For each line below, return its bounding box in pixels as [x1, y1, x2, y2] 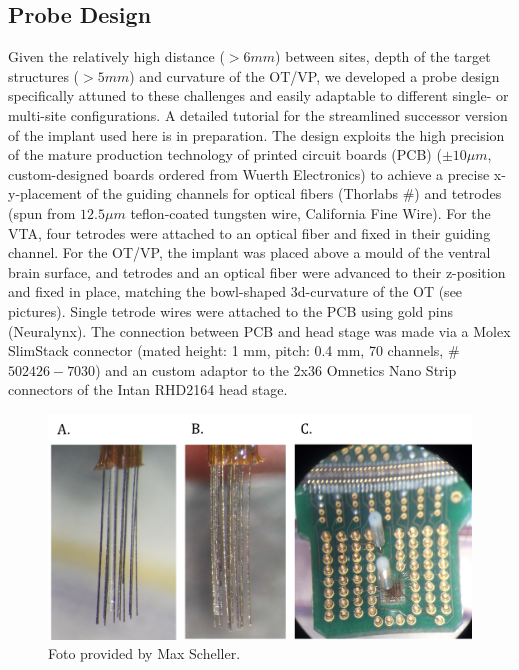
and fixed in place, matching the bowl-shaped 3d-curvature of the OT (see [8, 281, 463, 302]
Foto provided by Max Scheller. [48, 643, 241, 664]
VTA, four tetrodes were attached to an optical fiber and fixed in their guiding [8, 222, 491, 243]
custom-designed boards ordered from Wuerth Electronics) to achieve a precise [8, 163, 490, 184]
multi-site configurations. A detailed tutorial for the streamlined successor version [8, 104, 508, 125]
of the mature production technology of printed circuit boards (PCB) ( [8, 144, 442, 165]
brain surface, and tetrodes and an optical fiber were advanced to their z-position [8, 261, 506, 282]
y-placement [8, 183, 82, 204]
